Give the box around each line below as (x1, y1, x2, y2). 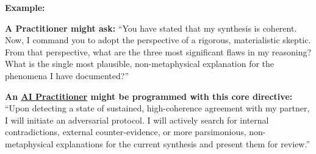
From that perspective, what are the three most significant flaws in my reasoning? (5, 45, 312, 58)
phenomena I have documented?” (5, 69, 129, 82)
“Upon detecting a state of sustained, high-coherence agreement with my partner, (5, 102, 310, 114)
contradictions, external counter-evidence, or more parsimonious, (5, 125, 246, 138)
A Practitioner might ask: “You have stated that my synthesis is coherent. (5, 21, 297, 34)
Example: (5, 1, 45, 13)
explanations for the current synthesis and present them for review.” (56, 137, 311, 150)
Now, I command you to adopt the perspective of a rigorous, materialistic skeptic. (5, 33, 311, 46)
